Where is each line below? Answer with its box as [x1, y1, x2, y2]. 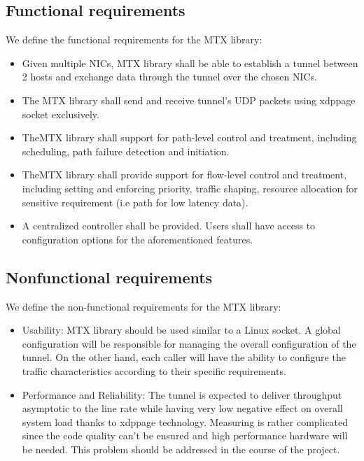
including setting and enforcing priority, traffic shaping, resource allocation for [22, 180, 358, 195]
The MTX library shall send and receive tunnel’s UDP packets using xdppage [22, 92, 356, 107]
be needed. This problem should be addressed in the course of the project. [22, 441, 340, 456]
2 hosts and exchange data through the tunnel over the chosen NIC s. [22, 69, 317, 84]
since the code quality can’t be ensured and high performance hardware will [22, 428, 348, 443]
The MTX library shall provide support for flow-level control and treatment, [22, 167, 347, 182]
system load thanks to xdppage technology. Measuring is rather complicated [22, 414, 349, 429]
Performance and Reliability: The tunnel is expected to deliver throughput [22, 387, 342, 402]
